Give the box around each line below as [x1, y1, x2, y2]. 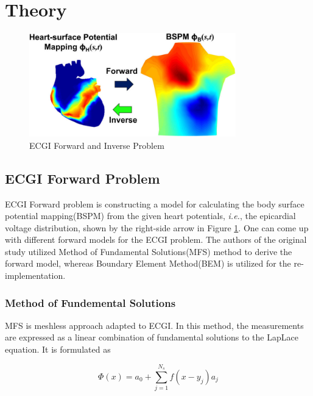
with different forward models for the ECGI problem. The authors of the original [5, 233, 307, 246]
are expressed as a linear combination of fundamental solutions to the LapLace [5, 331, 298, 344]
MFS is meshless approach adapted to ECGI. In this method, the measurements [5, 319, 304, 331]
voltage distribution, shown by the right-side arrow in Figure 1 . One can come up [5, 221, 309, 234]
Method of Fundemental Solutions [5, 295, 176, 310]
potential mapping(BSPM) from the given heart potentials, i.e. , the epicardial [5, 209, 296, 222]
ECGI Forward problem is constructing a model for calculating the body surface [5, 197, 304, 210]
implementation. [5, 269, 66, 282]
